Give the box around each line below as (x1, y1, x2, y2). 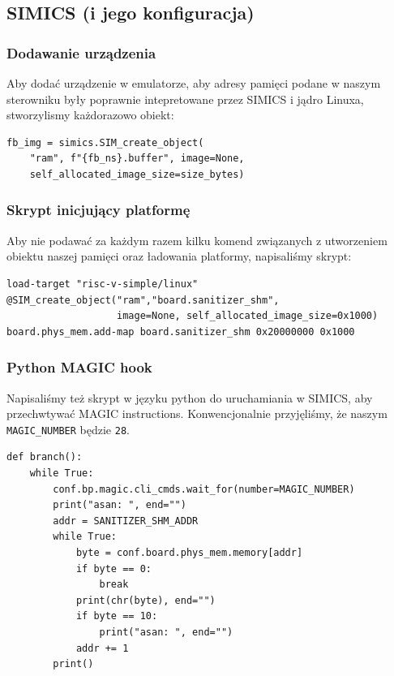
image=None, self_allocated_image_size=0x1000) (117, 310, 379, 322)
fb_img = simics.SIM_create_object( (6, 136, 204, 149)
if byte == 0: (75, 562, 152, 575)
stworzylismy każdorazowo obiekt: (6, 106, 174, 123)
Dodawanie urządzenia (6, 42, 156, 62)
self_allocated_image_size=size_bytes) (29, 168, 245, 180)
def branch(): (6, 451, 83, 463)
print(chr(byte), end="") (75, 594, 216, 606)
